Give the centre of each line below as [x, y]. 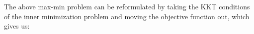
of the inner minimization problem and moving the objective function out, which [127, 16]
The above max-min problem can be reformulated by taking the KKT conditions [127, 6]
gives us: [17, 26]
